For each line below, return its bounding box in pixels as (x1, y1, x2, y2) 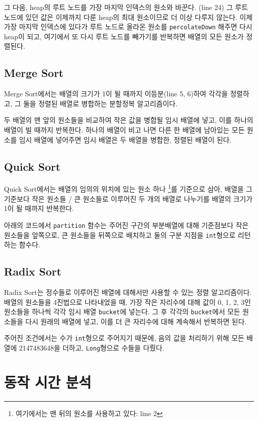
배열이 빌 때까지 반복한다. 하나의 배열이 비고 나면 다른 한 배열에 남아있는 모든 (4, 125, 245, 135)
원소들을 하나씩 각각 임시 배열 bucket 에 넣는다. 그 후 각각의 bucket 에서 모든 (4, 306, 240, 317)
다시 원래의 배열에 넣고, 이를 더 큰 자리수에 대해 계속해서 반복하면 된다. (25, 316, 247, 326)
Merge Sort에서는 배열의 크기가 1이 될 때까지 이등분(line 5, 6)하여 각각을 (4, 88, 228, 99)
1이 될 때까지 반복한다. (4, 203, 74, 213)
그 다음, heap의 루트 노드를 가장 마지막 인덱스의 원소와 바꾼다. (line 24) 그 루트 (4, 2, 248, 12)
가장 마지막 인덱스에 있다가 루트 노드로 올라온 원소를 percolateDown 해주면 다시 (4, 21, 253, 32)
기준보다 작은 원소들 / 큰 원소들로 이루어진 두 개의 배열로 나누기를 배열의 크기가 (4, 193, 253, 204)
